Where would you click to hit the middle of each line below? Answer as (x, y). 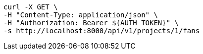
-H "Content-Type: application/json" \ (81, 15)
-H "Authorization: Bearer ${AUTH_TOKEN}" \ (91, 23)
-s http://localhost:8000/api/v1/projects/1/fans (102, 31)
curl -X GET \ (31, 7)
